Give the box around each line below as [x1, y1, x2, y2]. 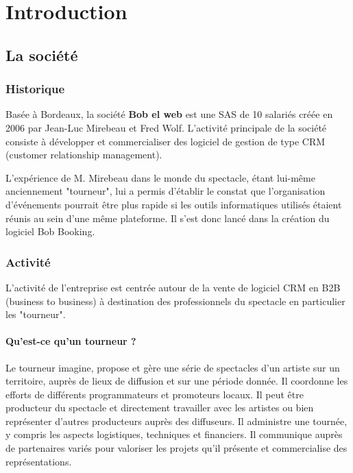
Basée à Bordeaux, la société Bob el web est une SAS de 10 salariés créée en [5, 107, 333, 121]
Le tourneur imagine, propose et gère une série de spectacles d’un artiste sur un [5, 360, 340, 374]
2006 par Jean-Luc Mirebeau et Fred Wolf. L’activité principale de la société [5, 120, 327, 134]
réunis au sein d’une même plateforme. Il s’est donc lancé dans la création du [5, 210, 330, 225]
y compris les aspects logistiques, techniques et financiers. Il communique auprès [5, 427, 343, 441]
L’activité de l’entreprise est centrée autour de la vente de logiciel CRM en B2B [5, 280, 341, 294]
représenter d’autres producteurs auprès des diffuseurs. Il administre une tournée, [5, 413, 348, 428]
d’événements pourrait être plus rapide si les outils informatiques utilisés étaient [5, 197, 342, 211]
